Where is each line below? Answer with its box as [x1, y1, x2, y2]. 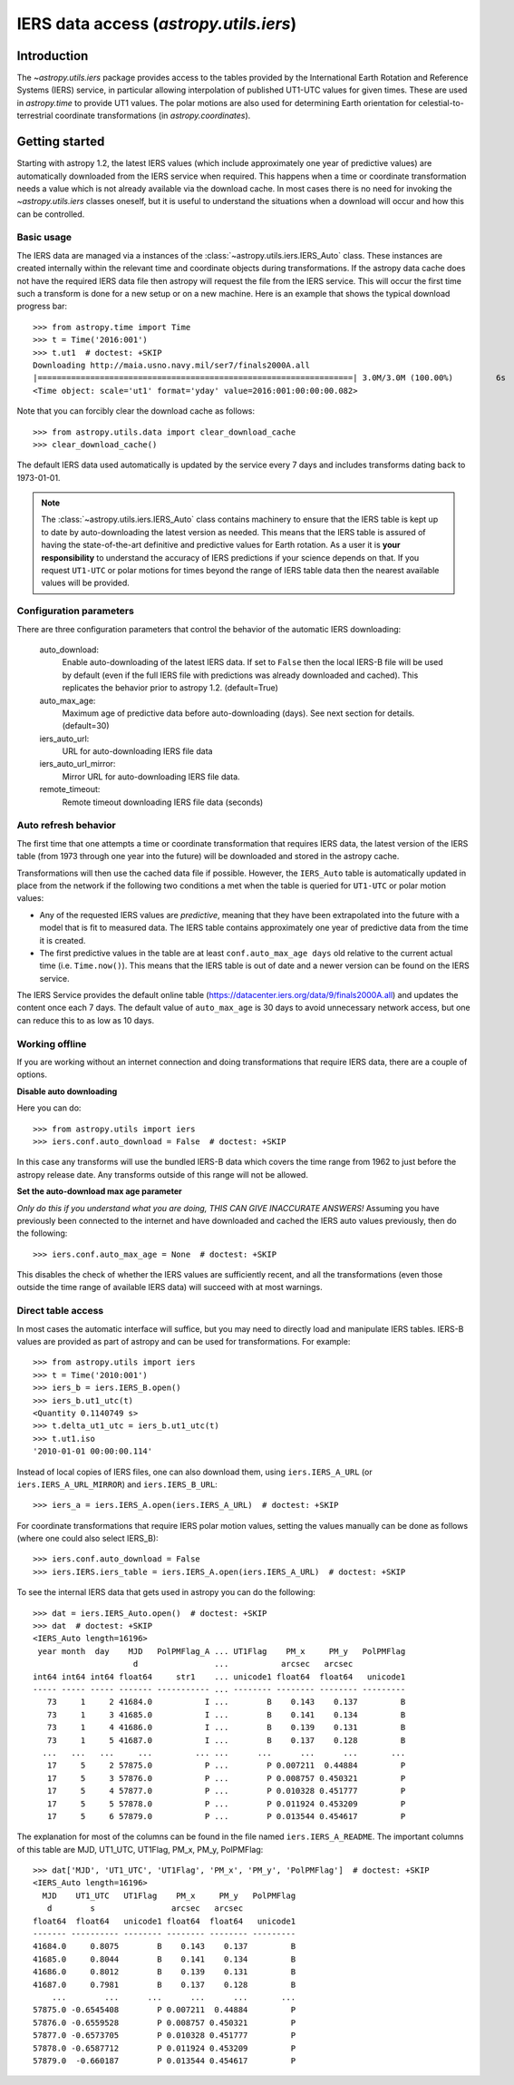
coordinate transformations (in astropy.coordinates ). [54, 110, 251, 122]
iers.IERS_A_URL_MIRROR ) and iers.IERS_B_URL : [16, 1479, 218, 1490]
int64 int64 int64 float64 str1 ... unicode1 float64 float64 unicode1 [33, 1671, 406, 1682]
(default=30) [62, 720, 110, 731]
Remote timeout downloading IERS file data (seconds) [62, 797, 264, 808]
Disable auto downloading [16, 1085, 118, 1097]
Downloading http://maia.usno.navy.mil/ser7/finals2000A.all [33, 359, 310, 370]
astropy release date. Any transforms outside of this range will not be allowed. [16, 1169, 308, 1180]
